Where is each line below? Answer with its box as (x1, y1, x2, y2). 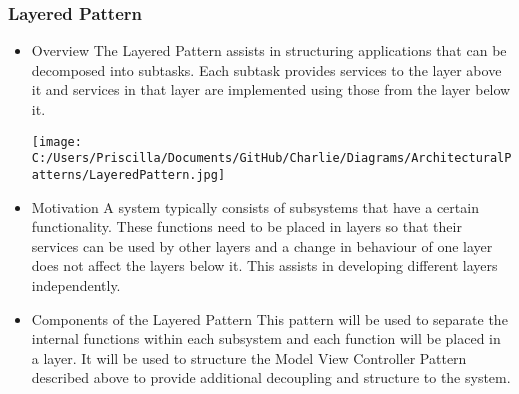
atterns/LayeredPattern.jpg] (31, 167, 226, 182)
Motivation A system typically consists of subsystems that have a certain (31, 196, 479, 217)
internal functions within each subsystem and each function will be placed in (31, 328, 501, 349)
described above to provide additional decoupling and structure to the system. (31, 367, 511, 388)
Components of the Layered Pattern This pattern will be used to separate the (31, 308, 508, 329)
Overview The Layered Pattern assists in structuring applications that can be (31, 40, 507, 61)
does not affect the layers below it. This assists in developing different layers (31, 255, 498, 276)
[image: (31, 134, 82, 149)
